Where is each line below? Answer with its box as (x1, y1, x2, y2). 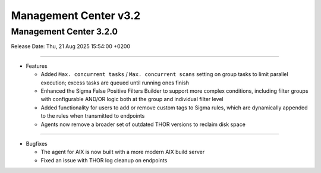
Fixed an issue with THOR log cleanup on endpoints (40, 156, 168, 163)
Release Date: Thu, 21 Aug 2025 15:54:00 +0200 (11, 43, 131, 50)
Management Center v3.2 (11, 9, 141, 22)
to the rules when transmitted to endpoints (40, 112, 145, 119)
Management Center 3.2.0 (11, 26, 118, 37)
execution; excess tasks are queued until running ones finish (40, 79, 190, 86)
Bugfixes (26, 140, 48, 147)
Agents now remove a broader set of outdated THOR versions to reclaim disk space (40, 121, 246, 128)
